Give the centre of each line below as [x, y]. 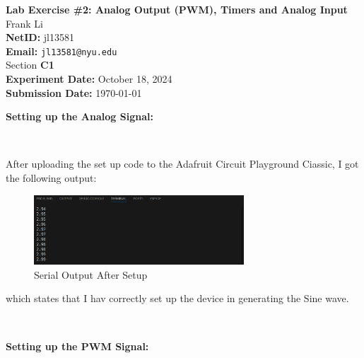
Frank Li [24, 23]
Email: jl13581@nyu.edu [61, 51]
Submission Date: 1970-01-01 [74, 92]
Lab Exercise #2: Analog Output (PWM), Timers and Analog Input [177, 9]
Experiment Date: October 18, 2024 [89, 79]
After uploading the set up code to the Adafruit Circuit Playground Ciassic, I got [182, 164]
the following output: [51, 178]
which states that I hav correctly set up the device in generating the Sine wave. [177, 298]
